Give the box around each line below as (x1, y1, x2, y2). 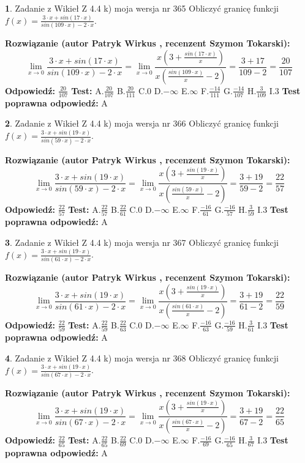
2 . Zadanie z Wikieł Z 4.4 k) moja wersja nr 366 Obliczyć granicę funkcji (5, 117, 279, 130)
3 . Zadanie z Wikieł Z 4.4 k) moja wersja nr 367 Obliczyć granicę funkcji (5, 235, 279, 248)
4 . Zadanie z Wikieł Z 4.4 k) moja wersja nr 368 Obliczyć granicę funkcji (5, 351, 279, 364)
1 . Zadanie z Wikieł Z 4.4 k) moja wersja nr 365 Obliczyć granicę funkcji (5, 2, 279, 14)
